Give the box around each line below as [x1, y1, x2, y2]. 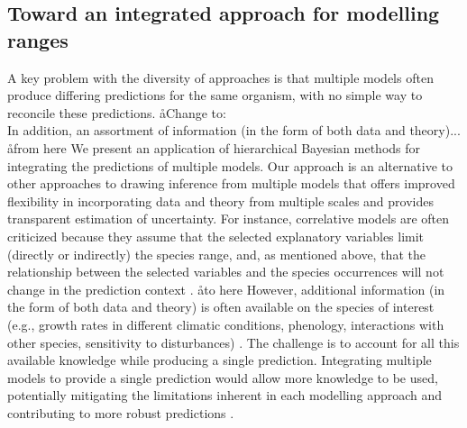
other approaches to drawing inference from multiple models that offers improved [7, 174, 455, 193]
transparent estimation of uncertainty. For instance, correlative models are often [7, 209, 450, 228]
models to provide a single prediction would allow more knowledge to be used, [7, 368, 438, 387]
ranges [7, 25, 69, 53]
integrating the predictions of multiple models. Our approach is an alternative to [7, 156, 453, 175]
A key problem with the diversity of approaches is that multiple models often [7, 68, 434, 87]
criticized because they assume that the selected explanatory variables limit [7, 226, 425, 245]
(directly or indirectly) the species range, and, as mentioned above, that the [7, 244, 426, 263]
